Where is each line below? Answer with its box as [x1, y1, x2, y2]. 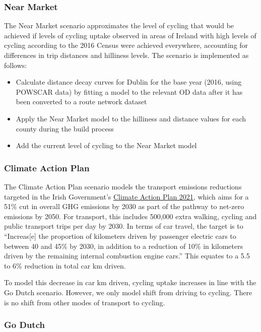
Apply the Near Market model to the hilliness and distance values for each [16, 113, 246, 123]
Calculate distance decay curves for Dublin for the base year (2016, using [16, 77, 242, 87]
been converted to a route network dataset [16, 96, 147, 107]
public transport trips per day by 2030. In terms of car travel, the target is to [4, 221, 243, 231]
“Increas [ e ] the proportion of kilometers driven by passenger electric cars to [4, 230, 236, 241]
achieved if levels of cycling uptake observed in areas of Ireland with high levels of [4, 30, 256, 40]
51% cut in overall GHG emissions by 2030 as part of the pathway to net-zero [4, 201, 244, 212]
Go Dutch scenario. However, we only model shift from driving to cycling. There [4, 287, 252, 297]
